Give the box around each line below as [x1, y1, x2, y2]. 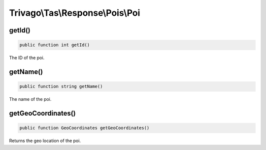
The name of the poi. [9, 96, 52, 102]
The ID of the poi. [9, 55, 45, 61]
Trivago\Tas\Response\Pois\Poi [9, 7, 140, 18]
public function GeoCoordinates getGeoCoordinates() [19, 125, 150, 131]
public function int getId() [19, 42, 90, 48]
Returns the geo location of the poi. [9, 138, 81, 144]
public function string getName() [19, 84, 103, 90]
